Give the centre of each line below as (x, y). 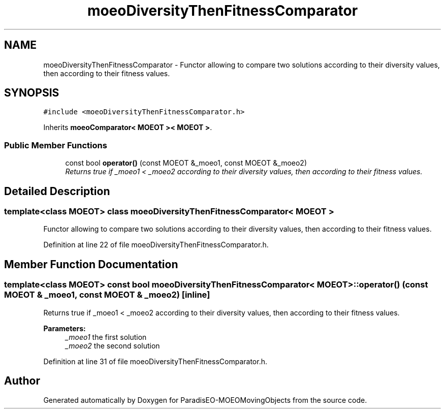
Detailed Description (57, 191)
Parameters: (65, 328)
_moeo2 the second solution (113, 345)
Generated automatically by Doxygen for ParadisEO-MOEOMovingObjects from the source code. (205, 400)
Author (22, 381)
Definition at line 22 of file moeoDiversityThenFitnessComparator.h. (156, 245)
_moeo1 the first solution (106, 337)
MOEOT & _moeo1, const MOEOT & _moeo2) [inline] (107, 295)
